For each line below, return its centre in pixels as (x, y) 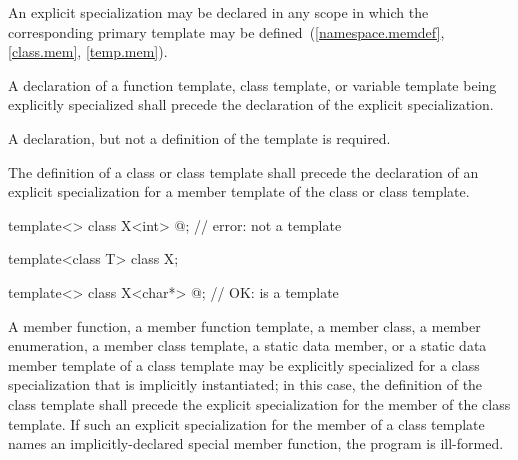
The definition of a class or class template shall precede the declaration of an (243, 171)
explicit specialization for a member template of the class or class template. (239, 191)
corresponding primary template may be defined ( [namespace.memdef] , (226, 31)
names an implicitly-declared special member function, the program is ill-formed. (256, 443)
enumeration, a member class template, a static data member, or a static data (247, 345)
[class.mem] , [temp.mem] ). (88, 51)
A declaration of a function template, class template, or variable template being (252, 84)
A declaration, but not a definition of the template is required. (199, 137)
